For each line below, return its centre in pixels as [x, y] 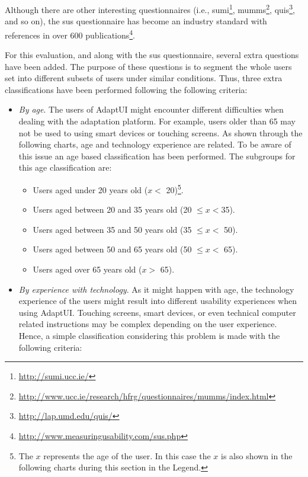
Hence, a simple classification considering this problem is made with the [149, 336]
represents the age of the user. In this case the [127, 455]
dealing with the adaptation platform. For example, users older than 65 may [157, 121]
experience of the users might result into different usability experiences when [158, 301]
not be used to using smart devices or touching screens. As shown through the [161, 132]
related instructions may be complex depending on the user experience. [148, 324]
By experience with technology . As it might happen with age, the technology [156, 289]
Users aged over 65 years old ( [87, 269]
